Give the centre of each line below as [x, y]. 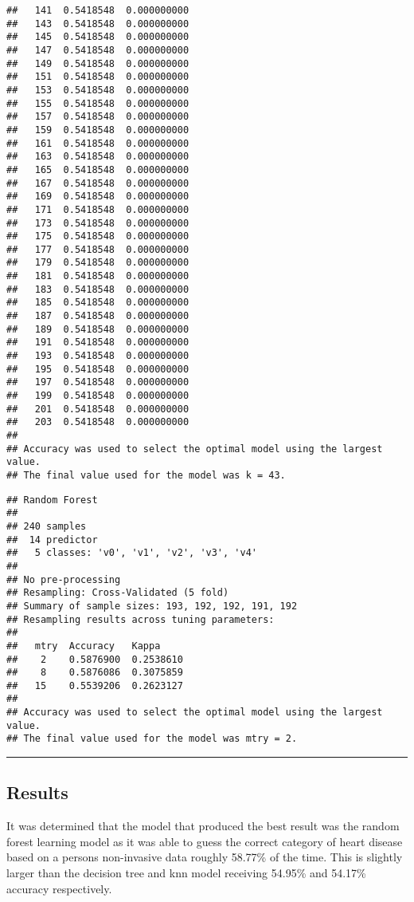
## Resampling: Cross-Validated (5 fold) [118, 593]
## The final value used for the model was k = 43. [146, 475]
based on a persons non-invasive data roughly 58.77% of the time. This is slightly [205, 857]
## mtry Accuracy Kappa [84, 646]
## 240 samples [47, 526]
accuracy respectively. [59, 888]
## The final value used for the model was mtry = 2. [152, 739]
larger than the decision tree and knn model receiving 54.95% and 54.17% [186, 873]
